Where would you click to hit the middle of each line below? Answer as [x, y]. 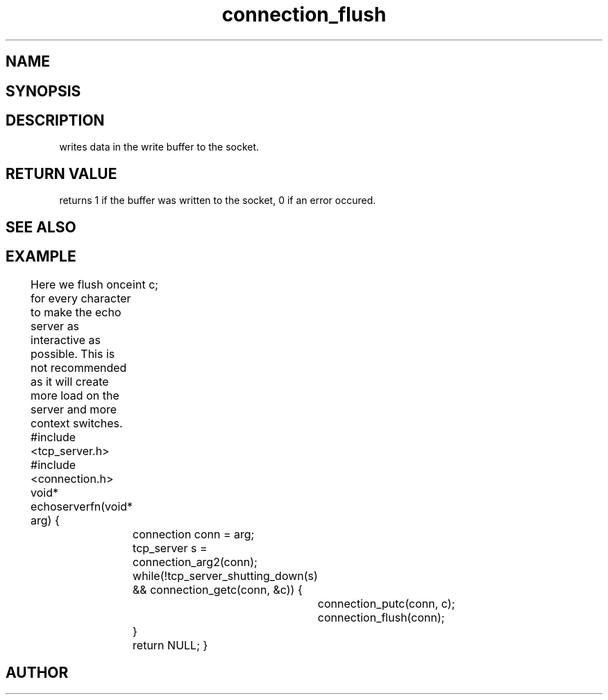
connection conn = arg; [194, 534]
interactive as [66, 340]
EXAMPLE [41, 257]
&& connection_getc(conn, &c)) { [218, 589]
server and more [74, 409]
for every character [81, 298]
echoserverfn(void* [82, 506]
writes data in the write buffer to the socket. [159, 147]
